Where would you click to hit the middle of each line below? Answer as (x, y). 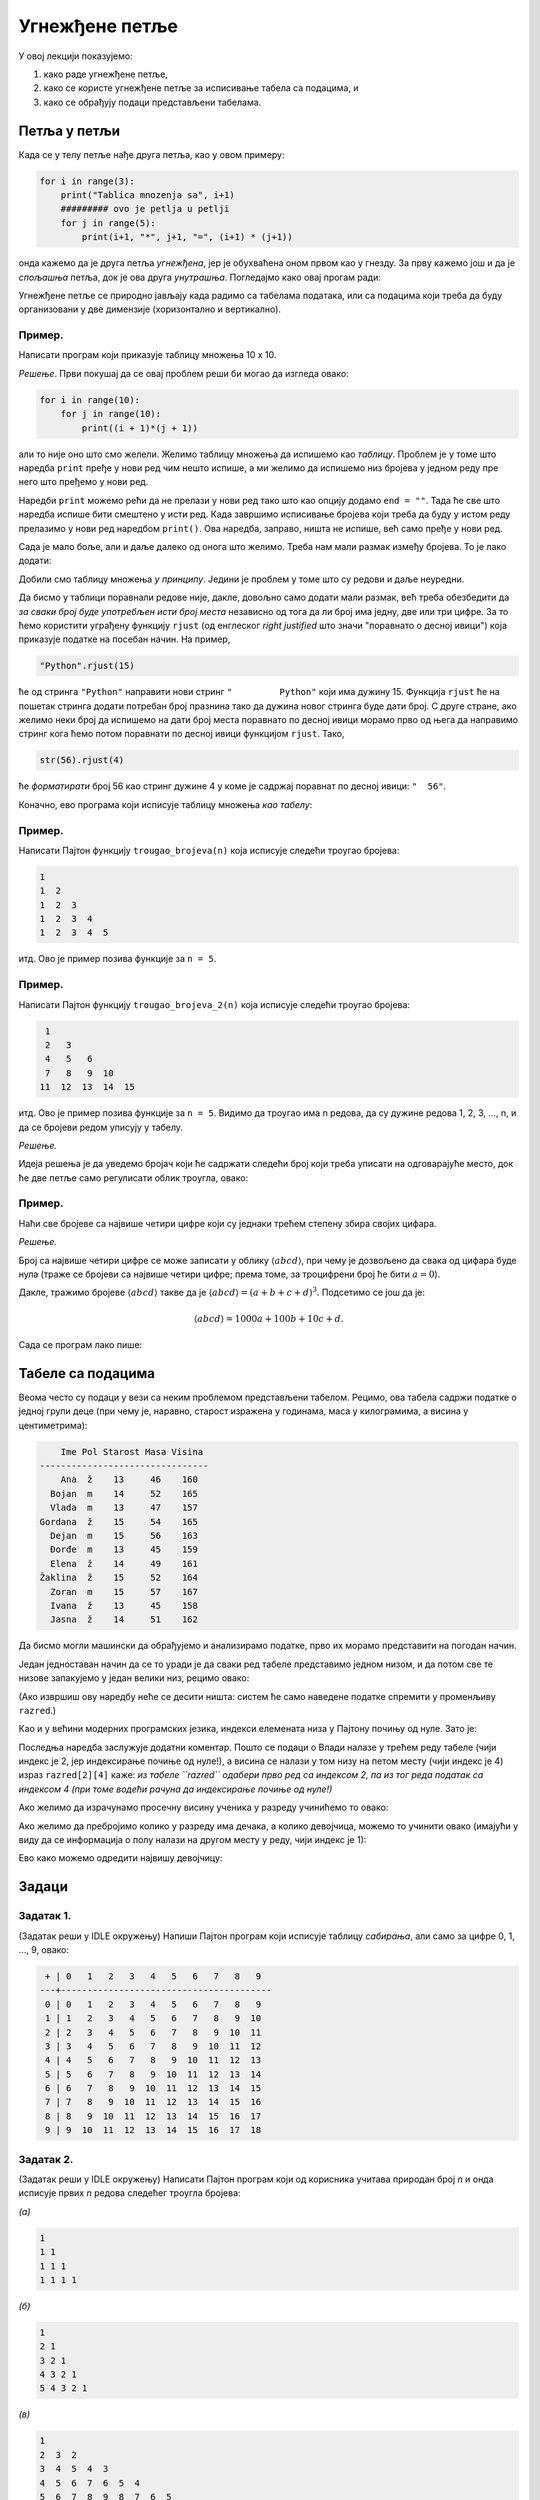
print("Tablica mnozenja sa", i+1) (147, 195)
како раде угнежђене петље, (106, 74)
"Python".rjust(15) (87, 666)
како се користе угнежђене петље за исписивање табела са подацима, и (201, 88)
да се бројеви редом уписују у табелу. (101, 1127)
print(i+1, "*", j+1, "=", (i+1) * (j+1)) (187, 237)
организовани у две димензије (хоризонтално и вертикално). (150, 309)
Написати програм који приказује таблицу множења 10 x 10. (147, 355)
